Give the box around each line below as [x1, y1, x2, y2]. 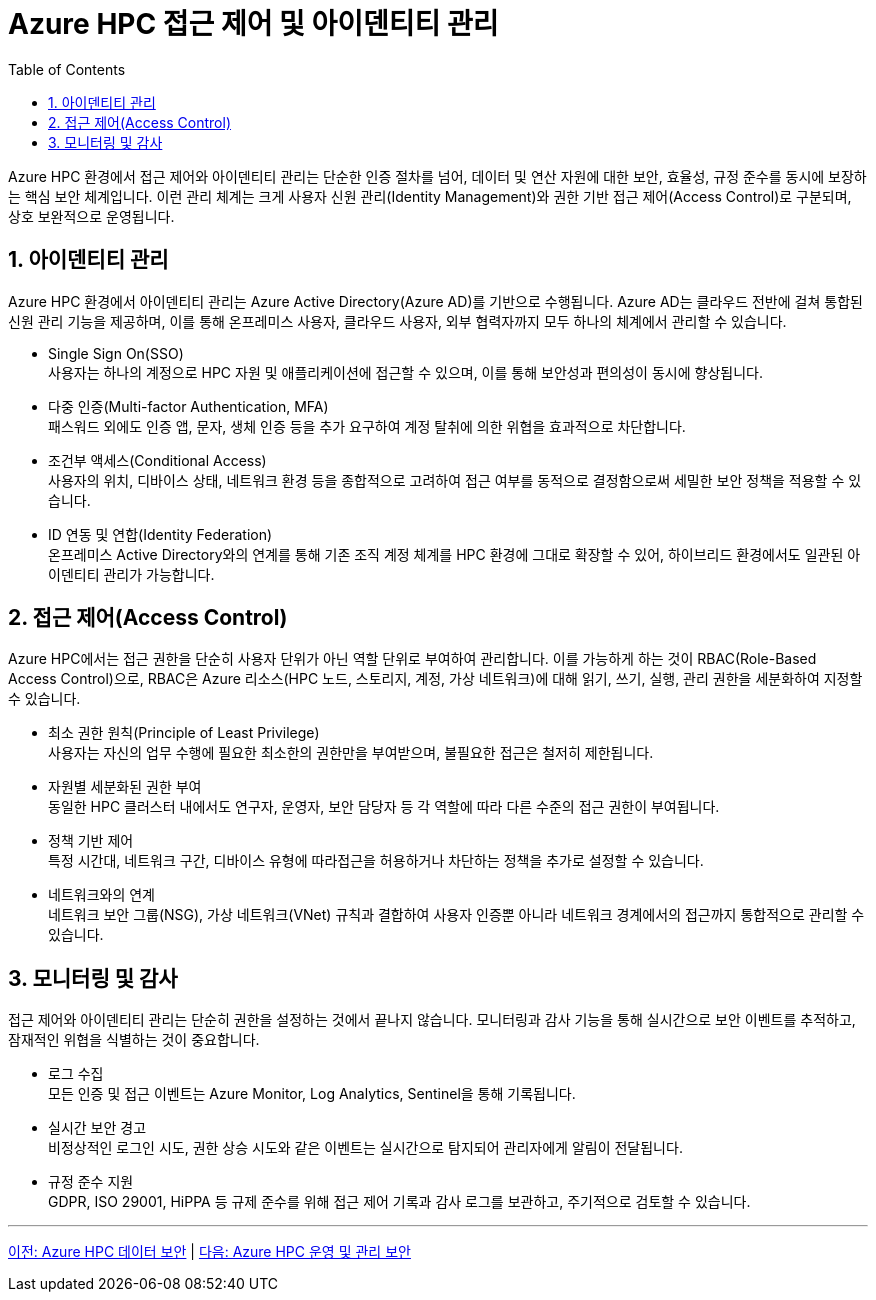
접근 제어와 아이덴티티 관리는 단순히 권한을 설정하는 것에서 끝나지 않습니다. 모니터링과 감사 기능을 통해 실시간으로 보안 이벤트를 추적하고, [8, 1011, 856, 1029]
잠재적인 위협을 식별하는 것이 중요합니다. [8, 1031, 260, 1049]
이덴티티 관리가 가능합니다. [48, 565, 215, 583]
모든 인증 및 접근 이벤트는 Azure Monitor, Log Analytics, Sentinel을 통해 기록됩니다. [48, 1085, 576, 1103]
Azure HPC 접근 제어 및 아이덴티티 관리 [8, 7, 499, 41]
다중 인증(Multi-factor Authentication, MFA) [48, 397, 329, 415]
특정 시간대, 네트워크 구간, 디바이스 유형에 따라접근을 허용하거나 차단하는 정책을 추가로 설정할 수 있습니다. [48, 852, 704, 870]
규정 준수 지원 [48, 1173, 134, 1191]
